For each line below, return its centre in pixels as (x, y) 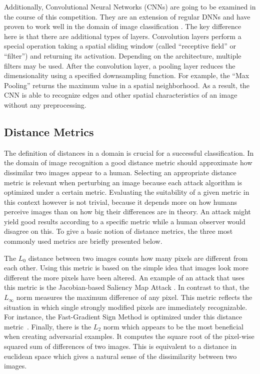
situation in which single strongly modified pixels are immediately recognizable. (126, 307)
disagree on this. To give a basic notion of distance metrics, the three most (118, 231)
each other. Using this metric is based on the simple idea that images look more (126, 268)
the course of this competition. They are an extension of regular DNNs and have (127, 16)
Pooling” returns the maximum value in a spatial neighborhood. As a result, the (127, 85)
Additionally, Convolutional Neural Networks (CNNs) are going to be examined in (130, 7)
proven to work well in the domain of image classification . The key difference (123, 26)
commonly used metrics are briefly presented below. (83, 241)
